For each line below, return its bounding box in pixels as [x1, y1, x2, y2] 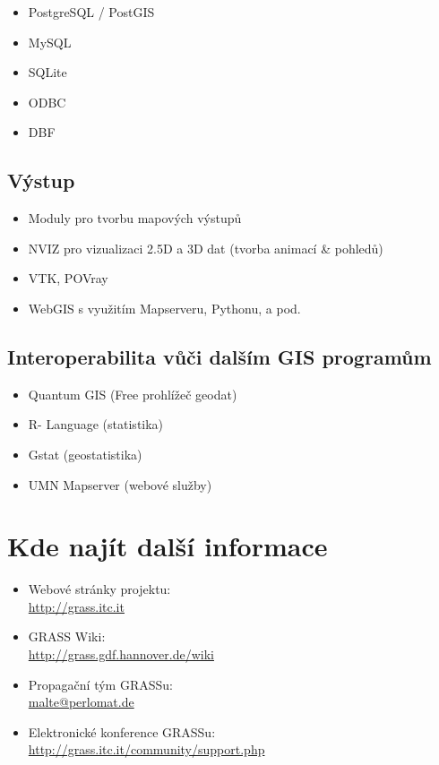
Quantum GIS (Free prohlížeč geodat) [28, 384, 237, 403]
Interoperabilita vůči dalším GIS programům [7, 342, 432, 370]
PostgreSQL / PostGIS [28, 3, 155, 21]
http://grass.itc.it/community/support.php [28, 740, 265, 759]
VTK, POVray [28, 269, 108, 288]
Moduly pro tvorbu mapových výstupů [28, 209, 242, 228]
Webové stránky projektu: [28, 580, 171, 598]
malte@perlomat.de [28, 692, 134, 711]
